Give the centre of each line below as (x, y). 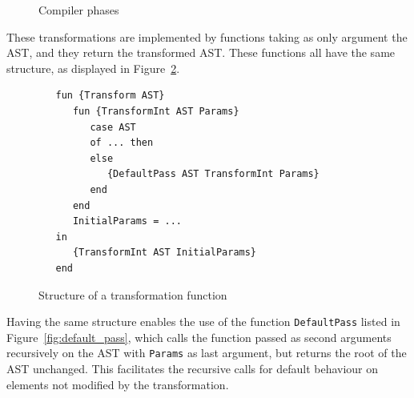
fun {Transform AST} (110, 96)
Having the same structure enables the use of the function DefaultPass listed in (203, 322)
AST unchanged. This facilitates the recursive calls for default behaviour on (193, 368)
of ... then (122, 143)
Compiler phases (79, 10)
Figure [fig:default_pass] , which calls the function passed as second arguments (199, 337)
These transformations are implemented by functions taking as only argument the (207, 36)
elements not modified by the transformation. (118, 384)
